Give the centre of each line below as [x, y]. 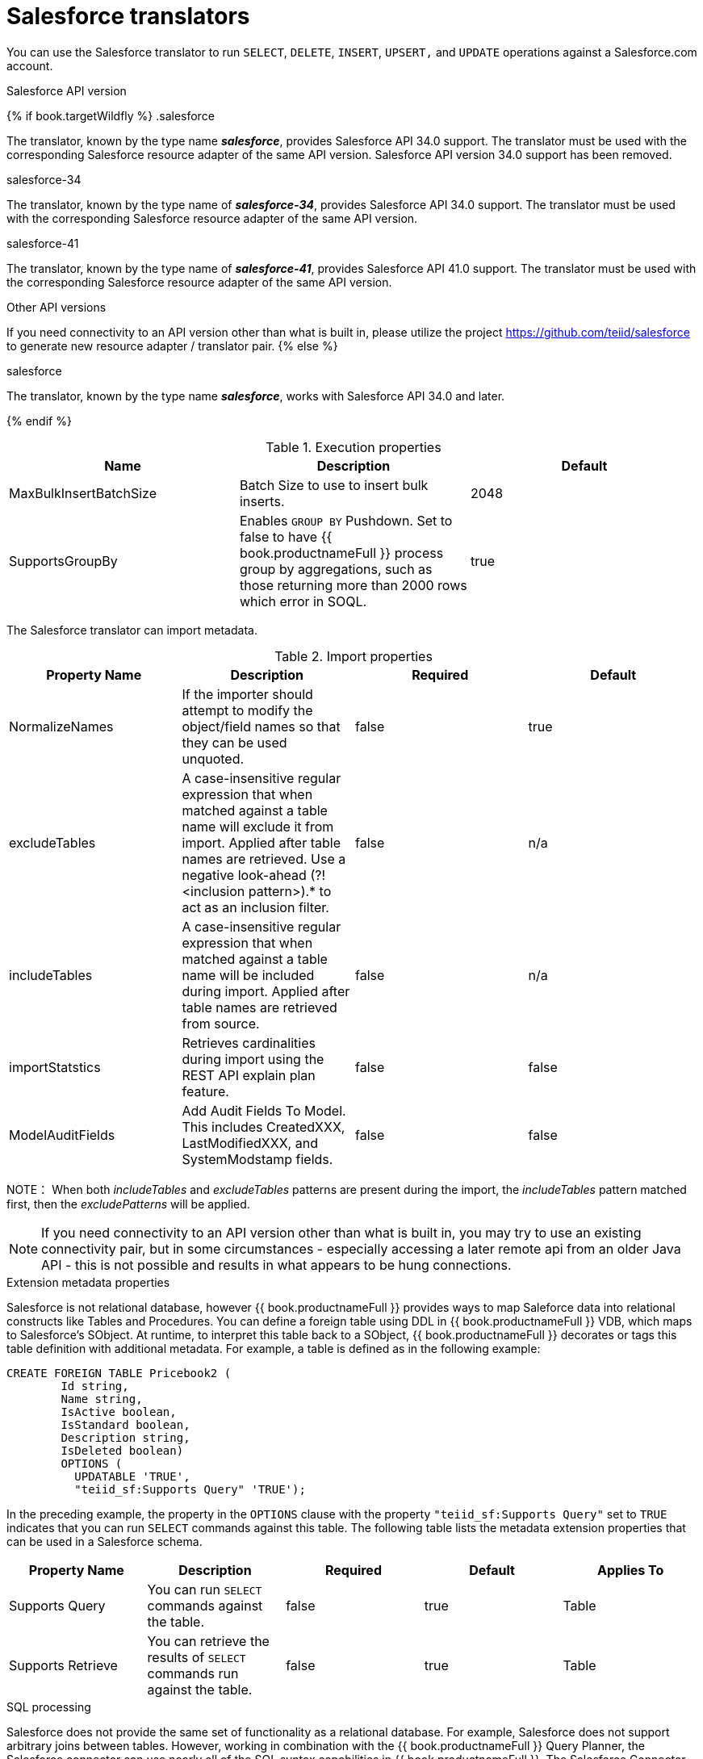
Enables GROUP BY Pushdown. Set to [346, 520]
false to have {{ [286, 536]
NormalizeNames [61, 726]
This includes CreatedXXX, [264, 1127]
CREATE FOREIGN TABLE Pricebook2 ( [119, 1373]
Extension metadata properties [88, 1282]
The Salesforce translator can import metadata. [132, 630]
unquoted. [213, 758]
